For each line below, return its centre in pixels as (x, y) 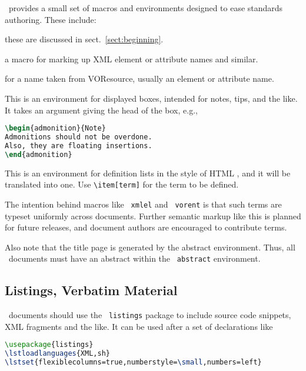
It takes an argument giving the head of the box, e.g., (101, 110)
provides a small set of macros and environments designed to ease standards (146, 8)
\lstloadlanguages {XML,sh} (57, 354)
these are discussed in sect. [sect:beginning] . (84, 39)
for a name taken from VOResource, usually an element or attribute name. (139, 78)
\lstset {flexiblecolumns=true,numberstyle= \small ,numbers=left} (133, 362)
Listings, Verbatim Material (91, 290)
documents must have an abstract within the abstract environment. (134, 258)
